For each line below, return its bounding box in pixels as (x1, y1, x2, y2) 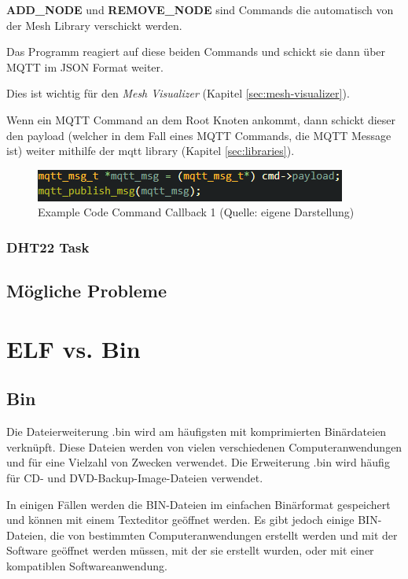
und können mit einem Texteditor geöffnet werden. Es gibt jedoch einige (6, 511, 355, 528)
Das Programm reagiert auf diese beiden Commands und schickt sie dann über (6, 43, 386, 60)
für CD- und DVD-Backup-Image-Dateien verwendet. (6, 469, 263, 485)
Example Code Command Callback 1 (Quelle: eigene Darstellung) (38, 204, 355, 220)
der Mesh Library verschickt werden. (6, 17, 182, 33)
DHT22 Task (6, 237, 90, 256)
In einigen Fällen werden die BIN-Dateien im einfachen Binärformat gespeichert (6, 496, 391, 512)
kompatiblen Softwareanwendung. (6, 557, 168, 573)
